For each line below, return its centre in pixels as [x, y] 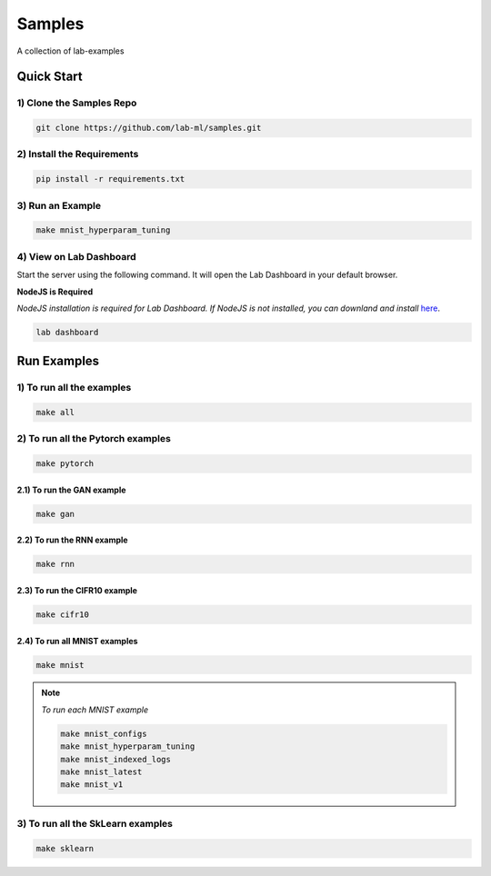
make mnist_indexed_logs [116, 759]
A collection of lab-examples [70, 51]
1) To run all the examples [74, 388]
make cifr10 [63, 614]
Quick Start [50, 77]
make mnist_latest [101, 772]
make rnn [55, 564]
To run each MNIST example [95, 710]
